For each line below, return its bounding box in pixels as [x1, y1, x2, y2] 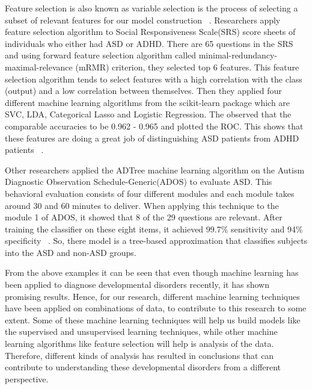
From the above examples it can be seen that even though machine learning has [5, 266, 299, 279]
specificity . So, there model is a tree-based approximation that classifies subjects [5, 234, 308, 247]
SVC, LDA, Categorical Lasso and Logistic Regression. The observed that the [5, 108, 292, 120]
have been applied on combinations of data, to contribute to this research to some [5, 302, 307, 314]
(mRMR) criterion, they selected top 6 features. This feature [75, 60, 299, 73]
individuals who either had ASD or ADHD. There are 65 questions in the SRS [5, 37, 293, 49]
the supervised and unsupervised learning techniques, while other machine [5, 325, 278, 338]
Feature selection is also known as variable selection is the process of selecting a [5, 2, 298, 14]
